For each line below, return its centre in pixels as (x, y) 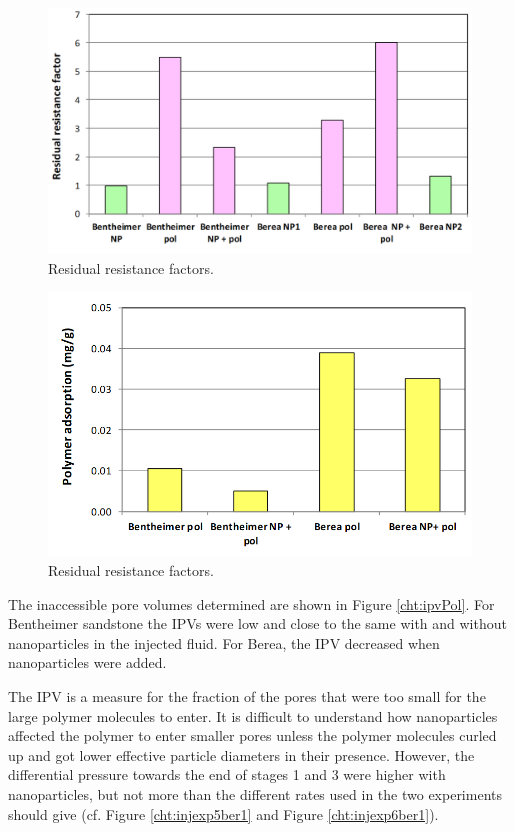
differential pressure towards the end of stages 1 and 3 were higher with (227, 774)
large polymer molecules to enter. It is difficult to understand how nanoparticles (253, 715)
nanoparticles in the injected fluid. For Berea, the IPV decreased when (224, 642)
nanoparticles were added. (87, 662)
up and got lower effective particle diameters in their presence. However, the (241, 754)
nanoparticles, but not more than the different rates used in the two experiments (255, 793)
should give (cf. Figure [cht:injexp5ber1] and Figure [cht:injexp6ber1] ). (223, 813)
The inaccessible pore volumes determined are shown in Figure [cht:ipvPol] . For (251, 603)
